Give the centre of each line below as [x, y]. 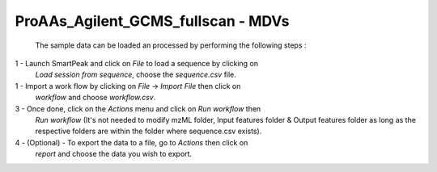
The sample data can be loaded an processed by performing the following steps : [171, 45]
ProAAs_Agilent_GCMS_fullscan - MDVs [152, 21]
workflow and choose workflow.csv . [95, 98]
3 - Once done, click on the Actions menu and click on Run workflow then [138, 108]
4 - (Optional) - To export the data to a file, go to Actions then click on [132, 142]
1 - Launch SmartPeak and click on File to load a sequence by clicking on [137, 63]
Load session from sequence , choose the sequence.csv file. [136, 75]
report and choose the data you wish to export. [114, 154]
